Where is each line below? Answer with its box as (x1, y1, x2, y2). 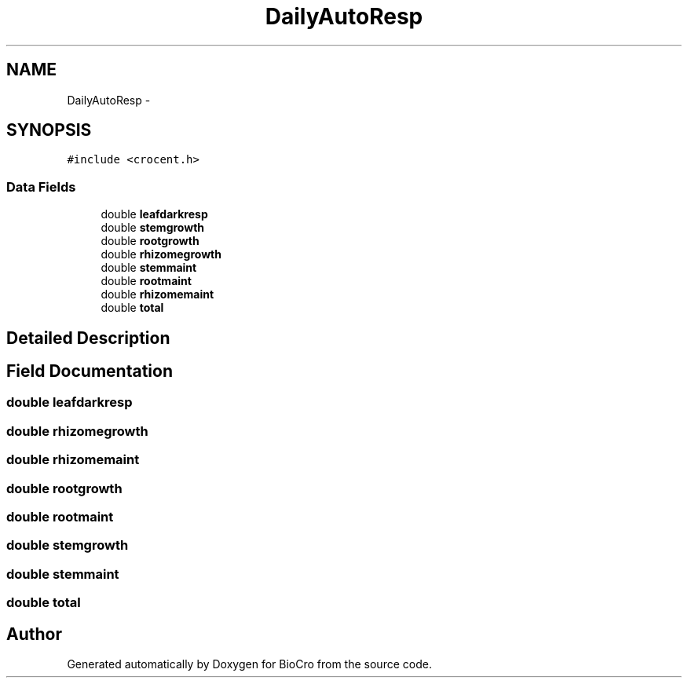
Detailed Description (6, 327, 170, 348)
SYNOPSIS (6, 120, 92, 141)
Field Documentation (6, 361, 173, 382)
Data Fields (6, 178, 76, 195)
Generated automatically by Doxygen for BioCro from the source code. (67, 657, 432, 671)
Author (6, 624, 62, 644)
